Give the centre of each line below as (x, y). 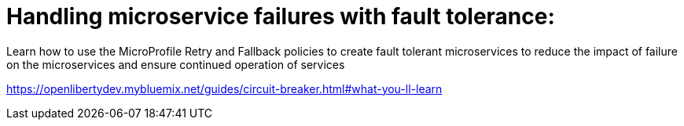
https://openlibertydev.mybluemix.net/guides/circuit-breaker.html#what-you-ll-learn (224, 88)
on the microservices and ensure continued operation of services (176, 64)
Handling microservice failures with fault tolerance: (281, 16)
